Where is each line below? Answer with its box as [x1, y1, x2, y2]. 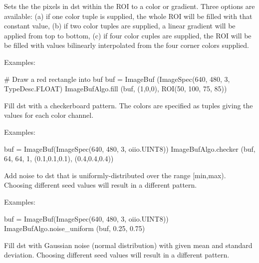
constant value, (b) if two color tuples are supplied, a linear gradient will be [4, 20, 236, 31]
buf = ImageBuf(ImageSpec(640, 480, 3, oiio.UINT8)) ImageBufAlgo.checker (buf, [4, 143, 256, 154]
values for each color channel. [4, 110, 94, 120]
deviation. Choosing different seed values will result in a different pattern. [4, 250, 230, 260]
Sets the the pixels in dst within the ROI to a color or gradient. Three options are [4, 1, 255, 11]
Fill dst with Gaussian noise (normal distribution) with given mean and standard [4, 240, 253, 250]
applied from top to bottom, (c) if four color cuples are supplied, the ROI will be [4, 30, 252, 40]
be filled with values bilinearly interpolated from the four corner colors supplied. [4, 40, 249, 50]
